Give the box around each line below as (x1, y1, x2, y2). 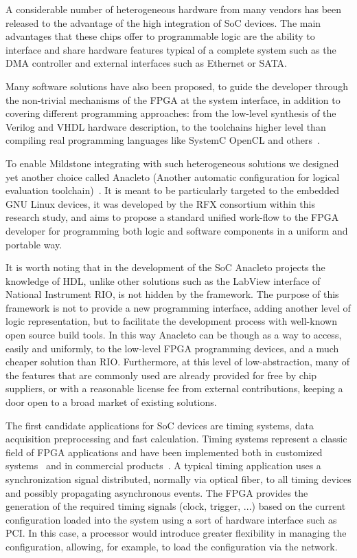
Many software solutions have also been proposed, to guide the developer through (5, 78, 349, 93)
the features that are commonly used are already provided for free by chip (5, 367, 317, 382)
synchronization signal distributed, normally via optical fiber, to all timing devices (5, 472, 352, 486)
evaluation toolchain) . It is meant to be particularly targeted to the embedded (5, 183, 339, 197)
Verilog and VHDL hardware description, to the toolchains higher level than (5, 119, 326, 133)
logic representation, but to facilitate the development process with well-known (5, 314, 337, 328)
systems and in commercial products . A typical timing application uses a (5, 458, 321, 473)
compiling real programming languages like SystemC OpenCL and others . (5, 133, 320, 147)
